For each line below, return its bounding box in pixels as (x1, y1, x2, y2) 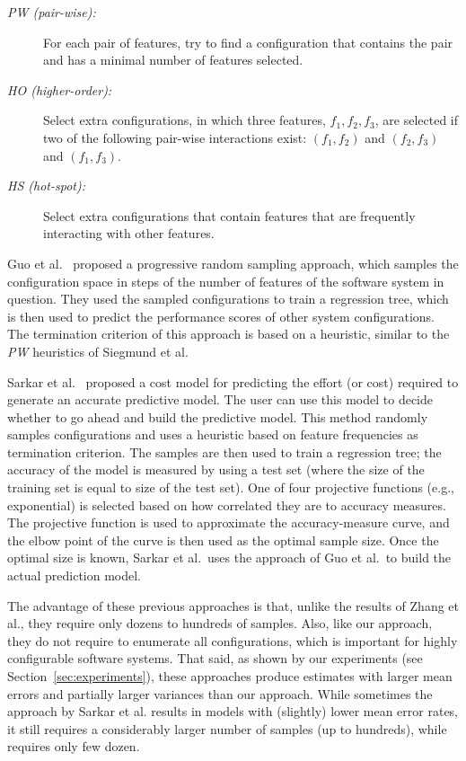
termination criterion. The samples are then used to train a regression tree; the (7, 442, 442, 461)
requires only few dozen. (7, 737, 140, 756)
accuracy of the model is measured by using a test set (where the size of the (7, 460, 425, 479)
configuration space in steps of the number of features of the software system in (7, 271, 444, 290)
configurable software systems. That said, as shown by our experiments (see (7, 649, 423, 668)
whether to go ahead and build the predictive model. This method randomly (7, 407, 428, 426)
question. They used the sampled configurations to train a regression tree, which (7, 289, 449, 308)
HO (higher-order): (7, 80, 112, 99)
